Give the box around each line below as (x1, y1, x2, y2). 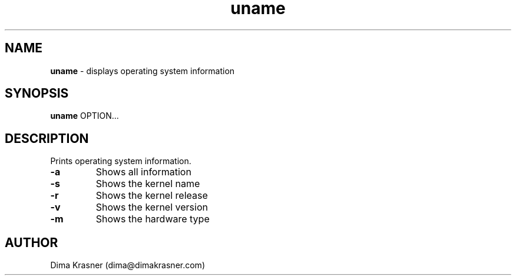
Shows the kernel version (95, 201, 208, 214)
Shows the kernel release (95, 189, 208, 202)
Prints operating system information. (50, 156, 191, 166)
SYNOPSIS (5, 86, 69, 101)
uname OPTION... (50, 111, 119, 121)
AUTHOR (5, 235, 58, 250)
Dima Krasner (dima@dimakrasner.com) (50, 260, 205, 271)
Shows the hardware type (95, 213, 210, 225)
